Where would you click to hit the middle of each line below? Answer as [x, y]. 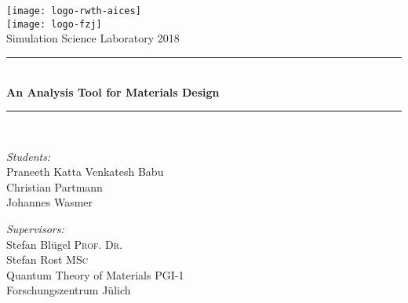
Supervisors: [35, 229]
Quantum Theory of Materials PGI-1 [95, 274]
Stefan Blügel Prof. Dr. [64, 244]
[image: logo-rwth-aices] [74, 11]
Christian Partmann [55, 186]
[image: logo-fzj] [54, 24]
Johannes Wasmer [50, 202]
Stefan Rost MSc [47, 259]
